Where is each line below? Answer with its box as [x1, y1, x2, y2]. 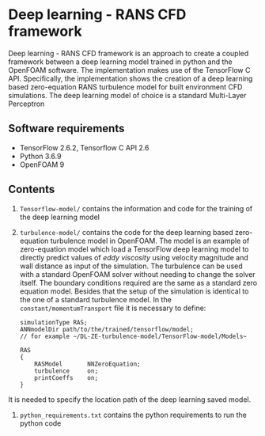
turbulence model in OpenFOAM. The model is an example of [50, 236, 250, 245]
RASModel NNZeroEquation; [34, 360, 141, 368]
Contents [8, 183, 55, 196]
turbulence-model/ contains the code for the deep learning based [19, 227, 233, 237]
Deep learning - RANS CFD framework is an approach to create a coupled [8, 48, 249, 58]
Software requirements [8, 122, 125, 135]
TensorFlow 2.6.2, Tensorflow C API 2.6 [19, 142, 150, 152]
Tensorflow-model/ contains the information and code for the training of [19, 203, 253, 213]
